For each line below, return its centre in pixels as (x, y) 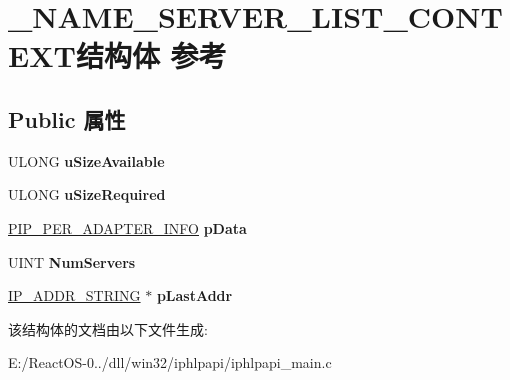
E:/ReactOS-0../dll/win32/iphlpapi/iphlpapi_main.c (170, 362)
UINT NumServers (72, 261)
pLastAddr (194, 295)
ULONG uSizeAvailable (86, 160)
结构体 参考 (151, 55)
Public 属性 (67, 118)
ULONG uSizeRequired (87, 194)
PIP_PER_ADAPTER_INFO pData (127, 227)
